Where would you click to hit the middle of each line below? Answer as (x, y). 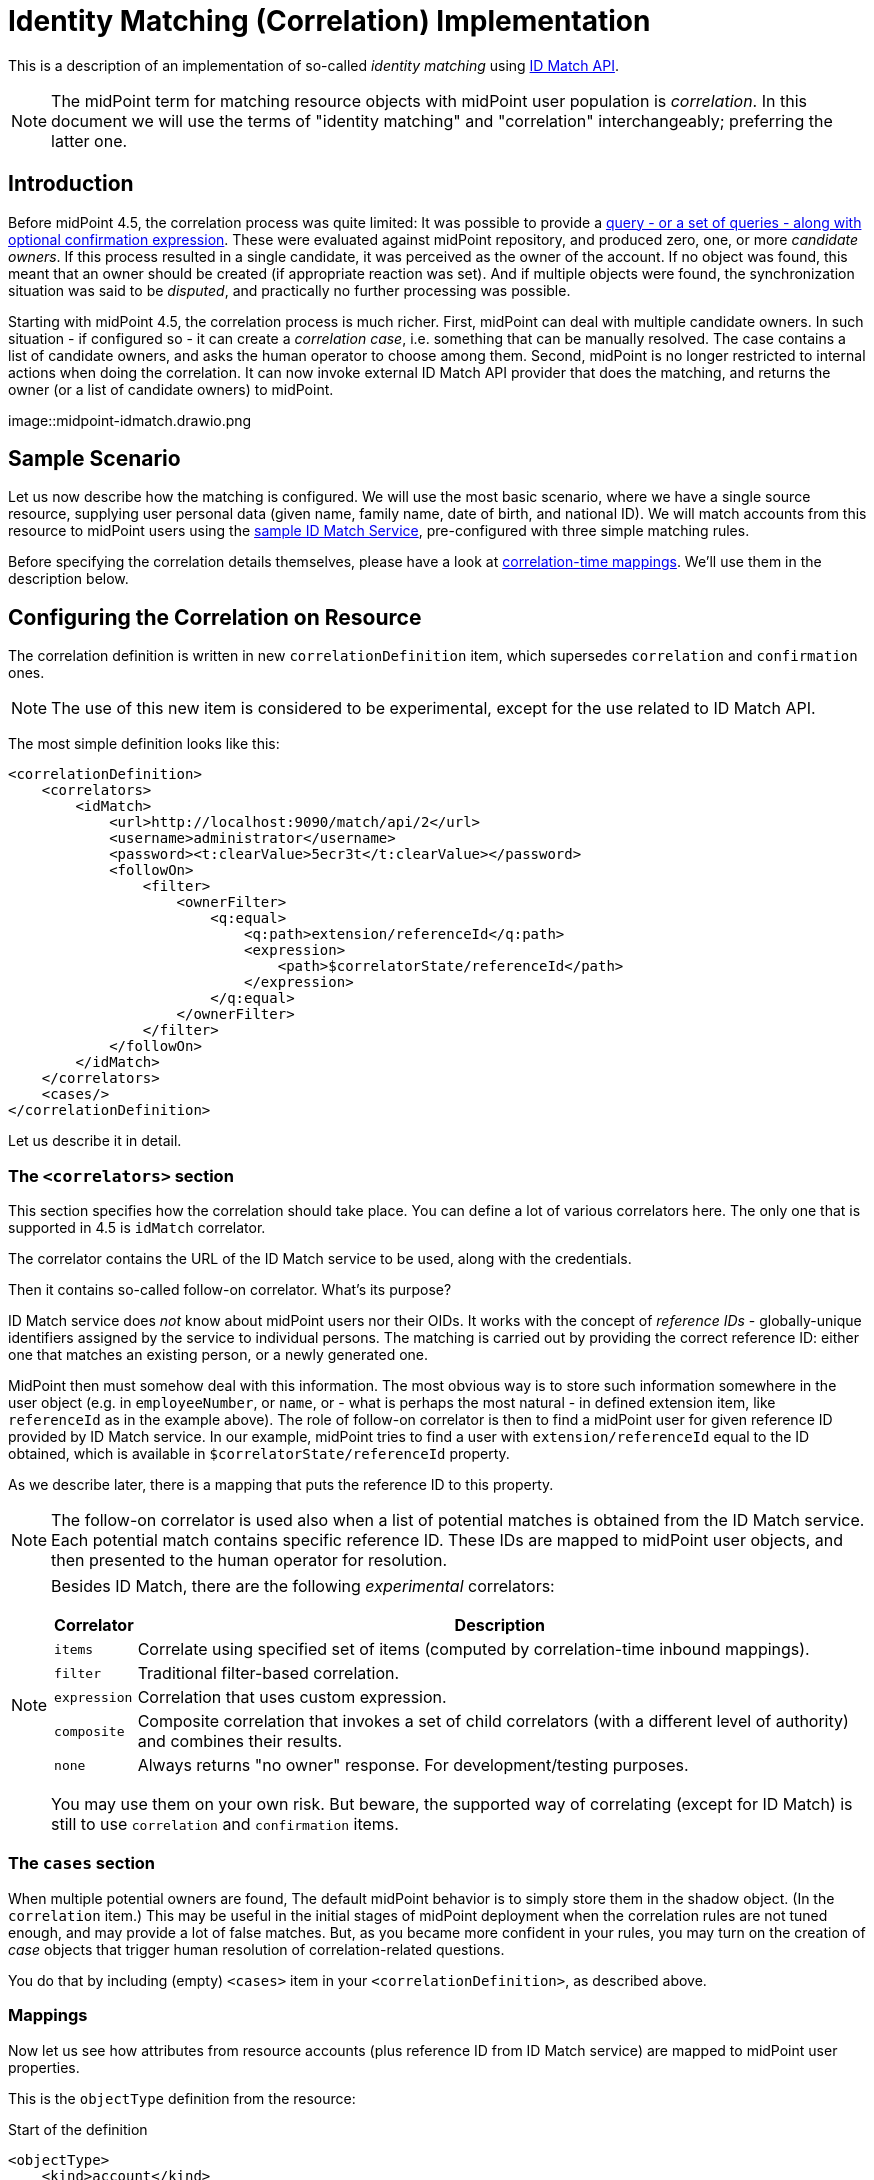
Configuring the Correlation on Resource (215, 617)
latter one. (89, 140)
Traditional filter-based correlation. (268, 1673)
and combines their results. (240, 1741)
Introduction (71, 184)
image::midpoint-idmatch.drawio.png (130, 420)
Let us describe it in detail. (95, 1141)
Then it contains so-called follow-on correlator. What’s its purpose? (230, 1290)
